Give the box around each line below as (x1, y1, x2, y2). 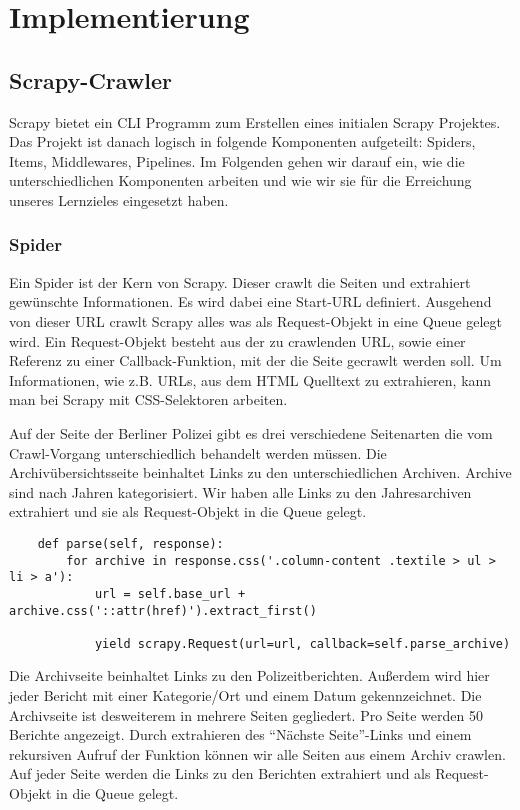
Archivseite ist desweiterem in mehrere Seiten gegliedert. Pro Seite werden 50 (9, 704, 483, 725)
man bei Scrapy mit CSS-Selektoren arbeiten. (9, 389, 288, 410)
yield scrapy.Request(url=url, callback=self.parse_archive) (94, 636, 511, 651)
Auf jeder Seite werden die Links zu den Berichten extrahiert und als (9, 763, 431, 784)
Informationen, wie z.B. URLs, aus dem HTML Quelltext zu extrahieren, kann (9, 369, 492, 390)
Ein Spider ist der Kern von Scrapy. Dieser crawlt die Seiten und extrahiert (9, 271, 471, 292)
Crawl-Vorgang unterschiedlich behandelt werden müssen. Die (9, 442, 387, 463)
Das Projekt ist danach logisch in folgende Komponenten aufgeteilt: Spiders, (9, 131, 476, 152)
